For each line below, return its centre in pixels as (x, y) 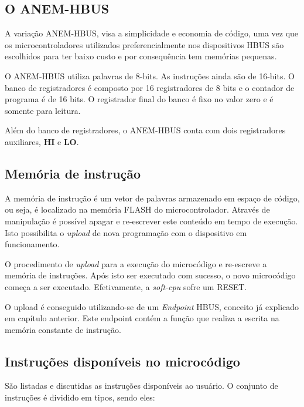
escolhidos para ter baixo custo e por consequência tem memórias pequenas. (141, 56)
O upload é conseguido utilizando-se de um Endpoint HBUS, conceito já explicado (152, 306)
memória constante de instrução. (63, 329)
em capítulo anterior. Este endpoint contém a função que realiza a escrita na (142, 318)
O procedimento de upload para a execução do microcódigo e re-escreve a (136, 263)
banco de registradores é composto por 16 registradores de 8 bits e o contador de (150, 87)
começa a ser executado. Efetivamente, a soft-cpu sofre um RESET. (126, 286)
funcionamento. (32, 244)
